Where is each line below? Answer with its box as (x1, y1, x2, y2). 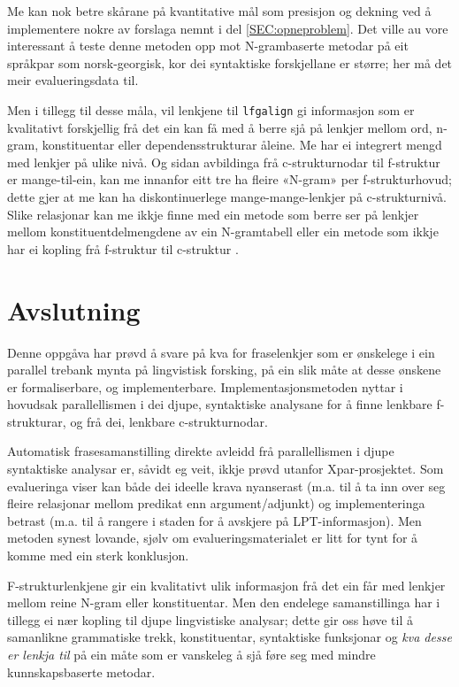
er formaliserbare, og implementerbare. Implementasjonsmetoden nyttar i (7, 377, 403, 396)
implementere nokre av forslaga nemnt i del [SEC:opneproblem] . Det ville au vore (7, 19, 448, 37)
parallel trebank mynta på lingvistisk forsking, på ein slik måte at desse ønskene (7, 360, 441, 379)
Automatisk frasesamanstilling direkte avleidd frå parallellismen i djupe (7, 442, 394, 460)
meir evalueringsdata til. (7, 71, 139, 89)
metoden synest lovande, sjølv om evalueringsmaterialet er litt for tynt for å (7, 529, 418, 547)
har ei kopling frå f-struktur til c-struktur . (7, 239, 239, 258)
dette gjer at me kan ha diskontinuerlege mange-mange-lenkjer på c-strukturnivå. (7, 188, 447, 205)
